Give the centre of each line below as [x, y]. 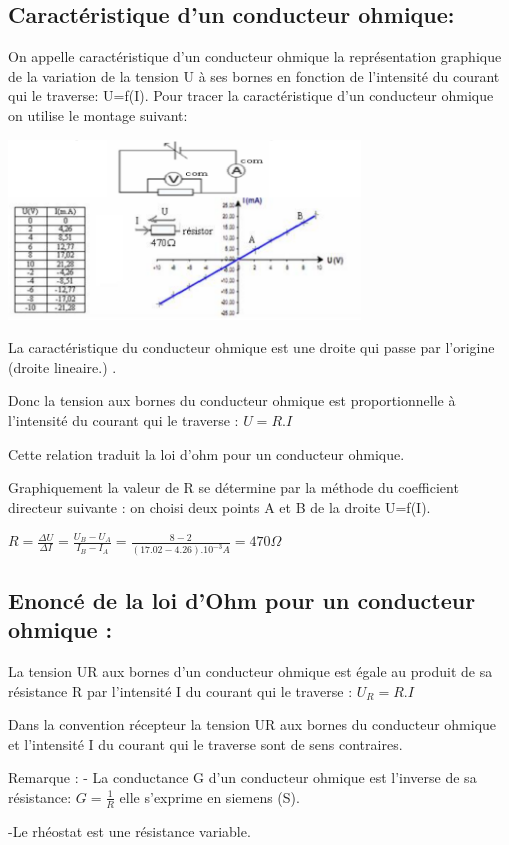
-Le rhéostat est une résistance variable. [129, 830]
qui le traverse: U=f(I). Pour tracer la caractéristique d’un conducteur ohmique [251, 95]
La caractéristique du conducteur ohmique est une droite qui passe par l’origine [251, 347]
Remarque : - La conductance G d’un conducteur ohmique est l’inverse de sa [242, 777]
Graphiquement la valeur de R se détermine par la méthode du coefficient [233, 487]
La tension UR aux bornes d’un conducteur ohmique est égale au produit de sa [250, 670]
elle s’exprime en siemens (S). [209, 796]
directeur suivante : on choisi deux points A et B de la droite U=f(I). [219, 506]
